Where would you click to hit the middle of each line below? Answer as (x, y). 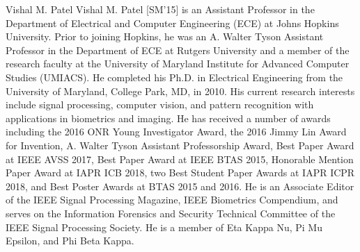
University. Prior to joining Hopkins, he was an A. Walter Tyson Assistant (165, 36)
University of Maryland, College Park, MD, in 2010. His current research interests (180, 91)
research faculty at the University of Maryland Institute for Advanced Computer (178, 64)
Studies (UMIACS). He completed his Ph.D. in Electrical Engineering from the (174, 77)
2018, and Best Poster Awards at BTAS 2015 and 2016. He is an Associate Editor (180, 186)
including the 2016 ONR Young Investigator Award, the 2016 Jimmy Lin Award (176, 132)
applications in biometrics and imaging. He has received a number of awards (168, 118)
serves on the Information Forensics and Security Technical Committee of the (171, 213)
